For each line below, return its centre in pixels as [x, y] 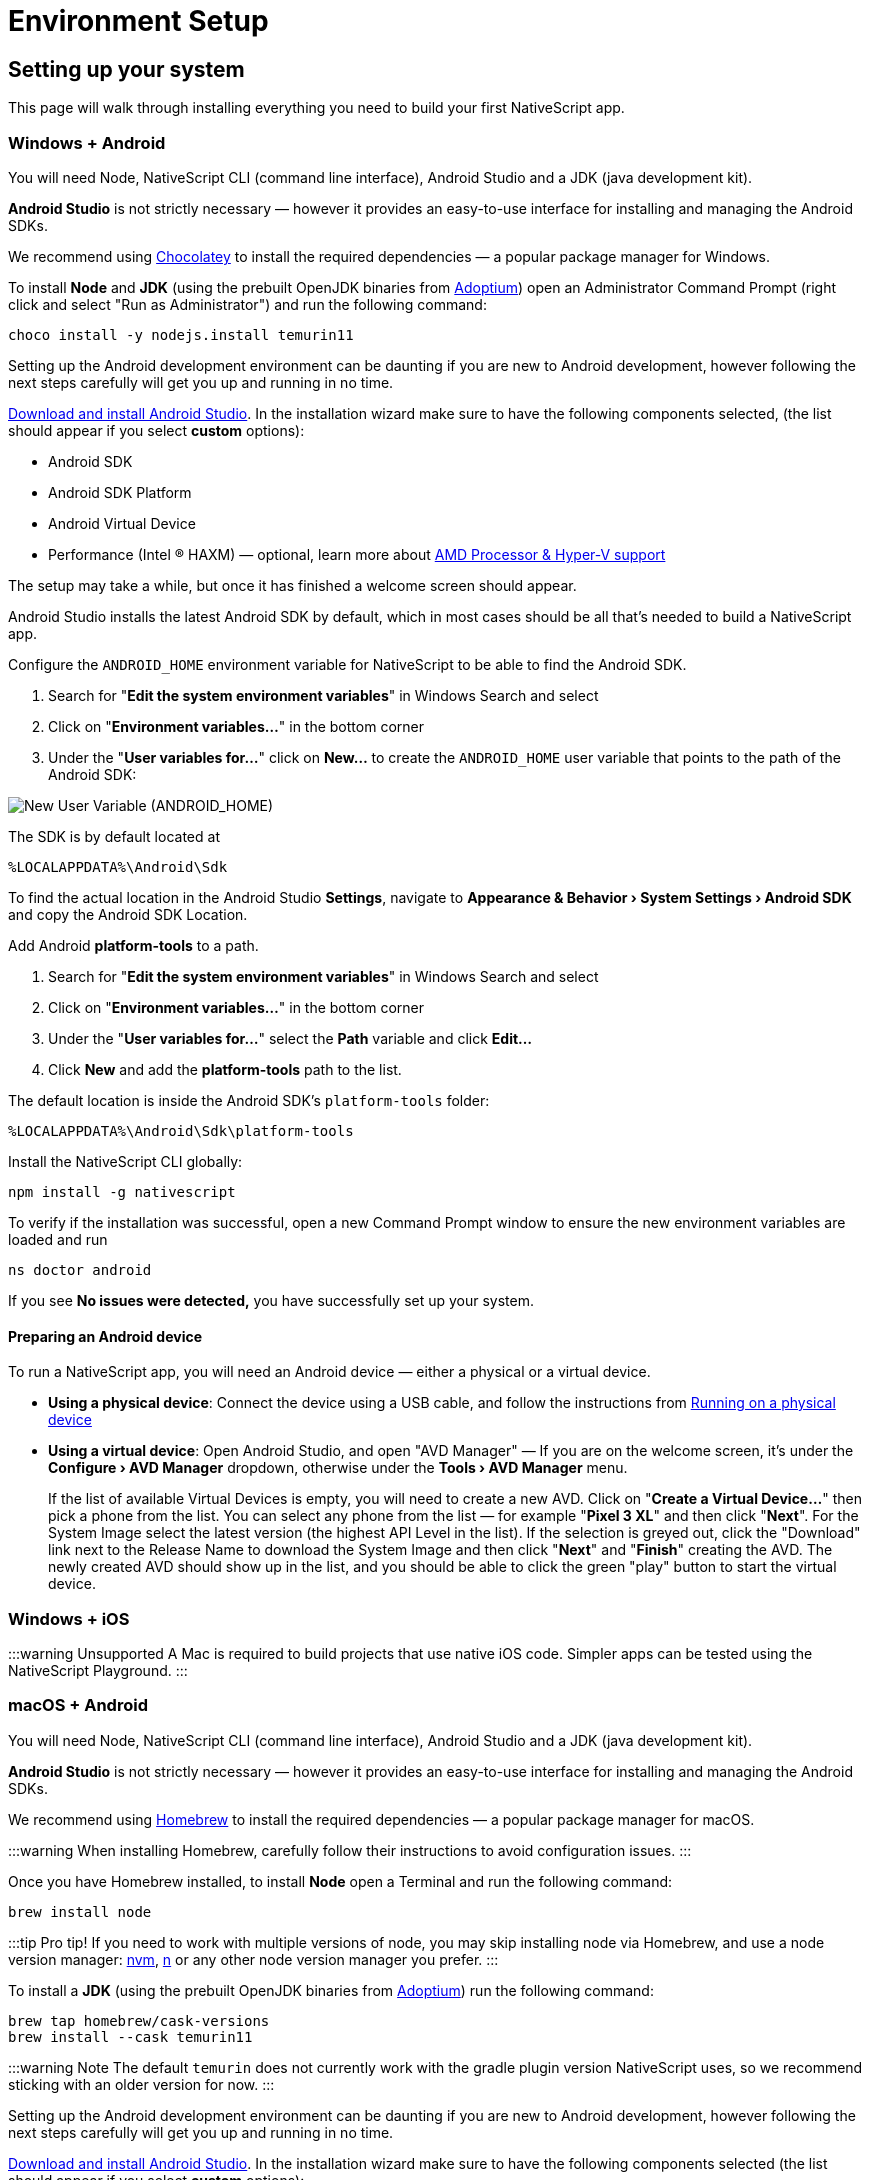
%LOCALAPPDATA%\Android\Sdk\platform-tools [181, 1130]
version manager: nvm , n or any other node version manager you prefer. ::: [253, 1959]
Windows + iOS [69, 1618]
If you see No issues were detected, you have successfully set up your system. [271, 1300]
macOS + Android [78, 1705]
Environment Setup [138, 21]
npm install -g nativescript [122, 1191]
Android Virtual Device [122, 523]
